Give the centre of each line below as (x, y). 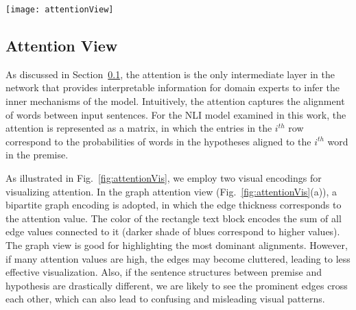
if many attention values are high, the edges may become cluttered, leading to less (178, 258)
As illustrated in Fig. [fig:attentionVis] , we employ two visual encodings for (164, 178)
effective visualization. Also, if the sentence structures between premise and (164, 272)
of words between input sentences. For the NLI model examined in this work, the (176, 114)
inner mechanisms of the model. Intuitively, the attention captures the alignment (175, 101)
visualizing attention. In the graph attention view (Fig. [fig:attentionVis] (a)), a (171, 191)
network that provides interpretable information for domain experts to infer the (173, 87)
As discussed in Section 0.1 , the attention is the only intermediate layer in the (170, 74)
